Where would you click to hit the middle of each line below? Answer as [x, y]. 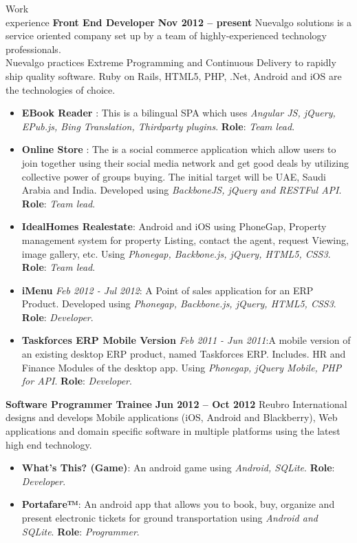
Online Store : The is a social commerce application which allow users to [179, 149]
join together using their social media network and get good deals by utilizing [185, 162]
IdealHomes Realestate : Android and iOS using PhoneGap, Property [174, 226]
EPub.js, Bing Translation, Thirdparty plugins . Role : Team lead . [158, 126]
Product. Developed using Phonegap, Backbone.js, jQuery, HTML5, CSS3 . [179, 304]
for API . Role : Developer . [77, 381]
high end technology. [49, 444]
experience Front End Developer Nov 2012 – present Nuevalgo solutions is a [179, 22]
